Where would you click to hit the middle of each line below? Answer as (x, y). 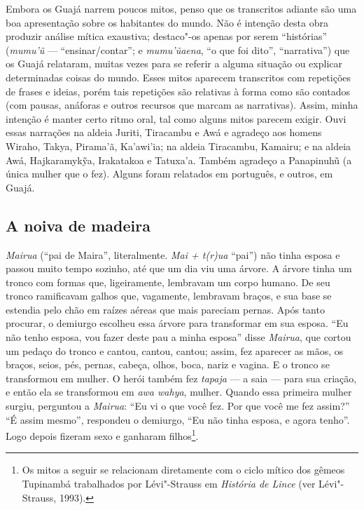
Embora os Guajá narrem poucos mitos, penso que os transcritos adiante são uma (181, 8)
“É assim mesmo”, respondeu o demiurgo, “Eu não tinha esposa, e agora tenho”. (178, 419)
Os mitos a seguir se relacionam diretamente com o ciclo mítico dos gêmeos (183, 470)
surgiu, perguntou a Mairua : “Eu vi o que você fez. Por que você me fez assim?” (178, 406)
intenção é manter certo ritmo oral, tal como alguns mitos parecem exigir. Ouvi (176, 118)
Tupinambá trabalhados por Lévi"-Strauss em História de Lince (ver (169, 484)
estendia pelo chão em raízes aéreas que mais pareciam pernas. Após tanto (165, 309)
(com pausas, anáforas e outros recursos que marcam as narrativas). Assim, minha (182, 105)
